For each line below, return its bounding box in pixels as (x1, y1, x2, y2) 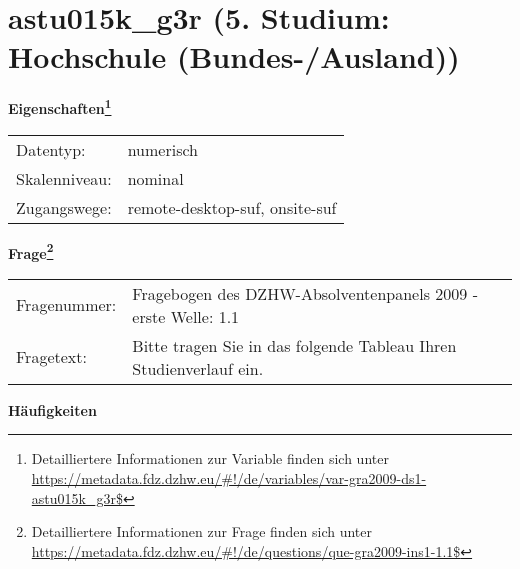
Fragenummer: (16, 293, 117, 317)
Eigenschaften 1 (8, 95, 112, 118)
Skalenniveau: (16, 166, 112, 190)
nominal (127, 166, 184, 190)
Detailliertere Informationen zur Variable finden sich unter (31, 448, 389, 469)
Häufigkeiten (8, 399, 97, 420)
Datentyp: (16, 137, 86, 161)
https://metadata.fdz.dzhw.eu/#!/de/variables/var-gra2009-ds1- (31, 468, 427, 488)
